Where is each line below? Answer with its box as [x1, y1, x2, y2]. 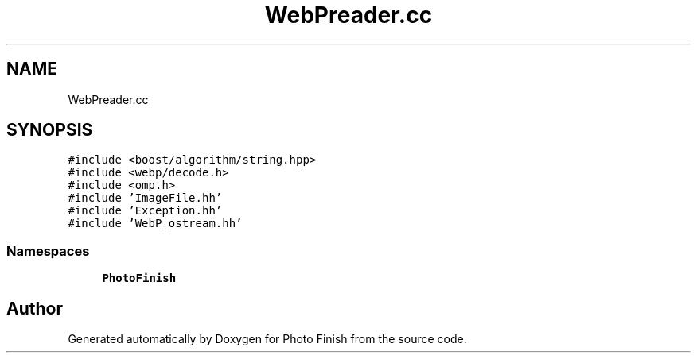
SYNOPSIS [6, 120, 93, 141]
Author [6, 298, 63, 318]
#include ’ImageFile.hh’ [68, 191, 223, 205]
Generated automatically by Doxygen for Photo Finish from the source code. [68, 332, 467, 346]
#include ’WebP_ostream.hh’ [68, 217, 243, 230]
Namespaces [6, 242, 90, 259]
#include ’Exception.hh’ [68, 204, 223, 218]
